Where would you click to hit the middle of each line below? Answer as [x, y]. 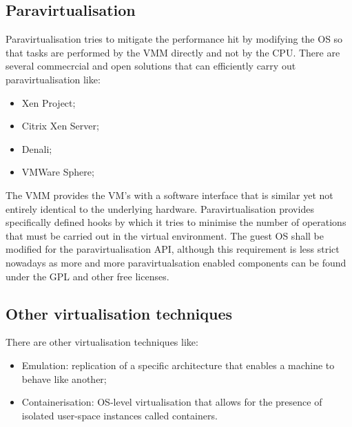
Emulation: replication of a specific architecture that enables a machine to [178, 365]
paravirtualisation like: [53, 79]
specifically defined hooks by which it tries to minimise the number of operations [176, 222]
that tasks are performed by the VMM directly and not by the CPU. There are [173, 52]
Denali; [37, 148]
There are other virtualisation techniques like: [102, 342]
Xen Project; [49, 102]
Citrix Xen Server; [60, 126]
